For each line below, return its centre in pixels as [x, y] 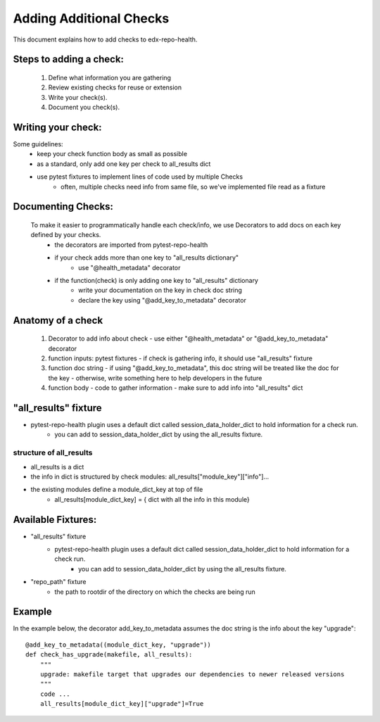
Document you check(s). [84, 107]
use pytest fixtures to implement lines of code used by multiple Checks [140, 177]
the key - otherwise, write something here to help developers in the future [155, 378]
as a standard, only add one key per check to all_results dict [124, 164]
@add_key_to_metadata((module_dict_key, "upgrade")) [118, 645]
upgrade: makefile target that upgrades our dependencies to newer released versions [192, 674]
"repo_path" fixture [58, 582]
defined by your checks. [66, 235]
